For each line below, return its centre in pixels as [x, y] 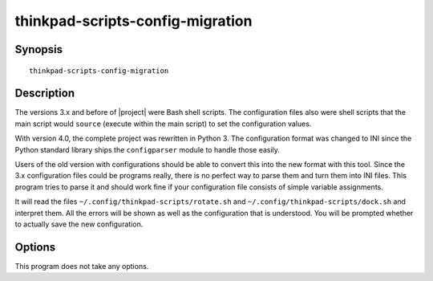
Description [45, 94]
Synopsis [39, 49]
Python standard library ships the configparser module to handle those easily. [148, 149]
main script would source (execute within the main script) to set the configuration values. [163, 124]
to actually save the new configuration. [79, 224]
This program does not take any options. [82, 266]
